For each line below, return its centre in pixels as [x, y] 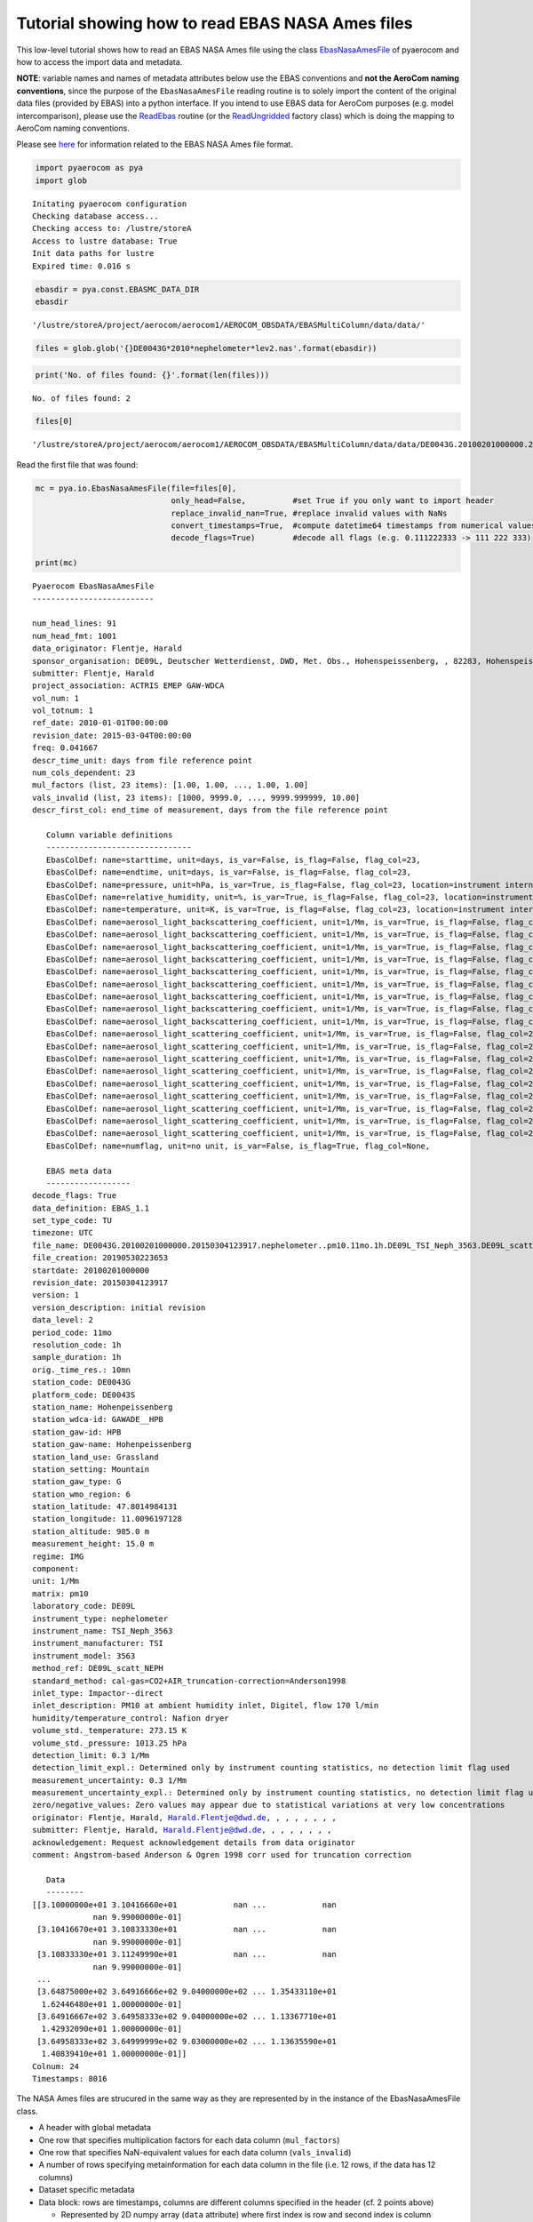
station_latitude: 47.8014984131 [105, 1507]
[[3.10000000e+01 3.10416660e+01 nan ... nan [184, 1905]
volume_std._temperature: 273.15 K [110, 1730]
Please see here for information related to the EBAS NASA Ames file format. [155, 144]
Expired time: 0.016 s [82, 266]
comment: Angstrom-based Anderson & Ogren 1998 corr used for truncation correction [222, 1855]
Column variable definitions [109, 835]
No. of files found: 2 [82, 398]
